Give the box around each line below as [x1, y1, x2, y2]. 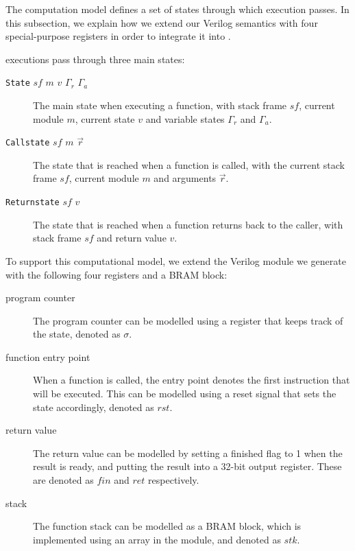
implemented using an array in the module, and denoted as [33, 532, 281, 546]
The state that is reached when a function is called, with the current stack [33, 157, 345, 172]
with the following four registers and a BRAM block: [5, 267, 228, 281]
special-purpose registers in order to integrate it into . [5, 29, 231, 43]
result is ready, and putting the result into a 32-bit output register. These [33, 459, 342, 473]
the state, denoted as [33, 327, 121, 341]
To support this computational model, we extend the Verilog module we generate [5, 253, 346, 268]
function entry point [5, 349, 90, 364]
